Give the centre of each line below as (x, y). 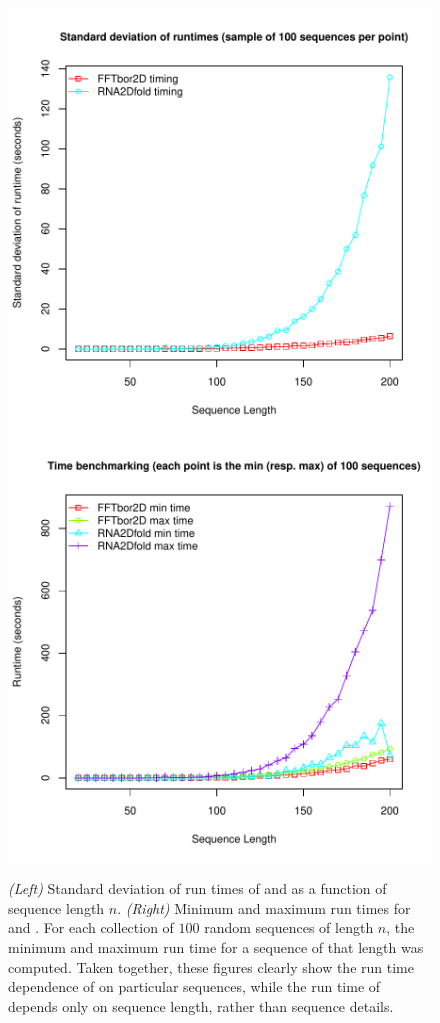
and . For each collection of (91, 927)
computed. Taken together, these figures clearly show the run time (211, 966)
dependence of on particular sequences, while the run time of (194, 986)
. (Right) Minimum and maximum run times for (264, 907)
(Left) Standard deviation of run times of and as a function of (197, 888)
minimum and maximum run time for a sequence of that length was (216, 946)
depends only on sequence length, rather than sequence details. (201, 1005)
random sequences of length (289, 927)
